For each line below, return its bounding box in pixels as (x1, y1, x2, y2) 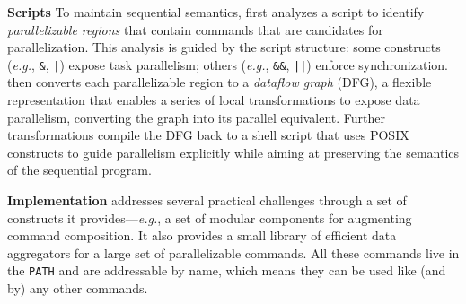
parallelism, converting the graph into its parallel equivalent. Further (7, 108, 386, 126)
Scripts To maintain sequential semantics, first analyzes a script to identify (7, 3, 425, 21)
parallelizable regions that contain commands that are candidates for (7, 20, 383, 39)
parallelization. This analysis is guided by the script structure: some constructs (7, 38, 441, 56)
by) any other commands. (7, 279, 148, 298)
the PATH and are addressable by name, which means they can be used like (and (7, 261, 446, 280)
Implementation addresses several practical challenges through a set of (7, 191, 407, 209)
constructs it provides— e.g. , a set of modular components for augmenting (7, 208, 412, 227)
